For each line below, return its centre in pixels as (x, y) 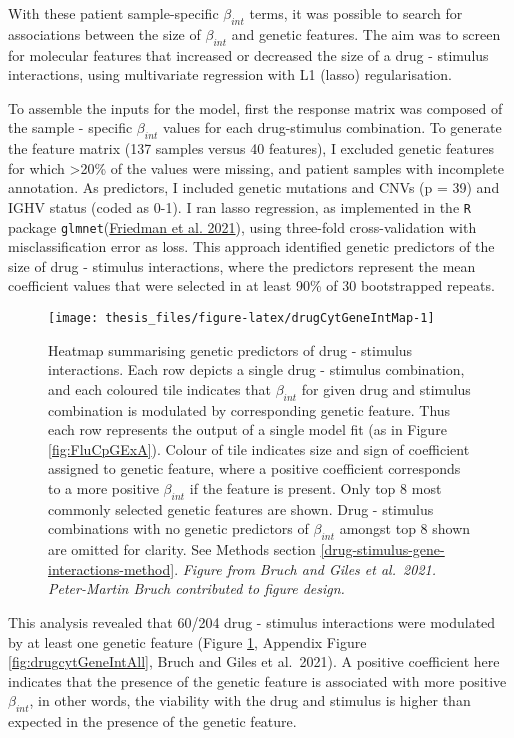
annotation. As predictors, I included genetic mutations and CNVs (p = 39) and (254, 187)
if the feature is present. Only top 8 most (315, 488)
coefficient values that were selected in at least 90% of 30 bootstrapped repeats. (251, 285)
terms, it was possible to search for (356, 13)
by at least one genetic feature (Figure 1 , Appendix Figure (187, 641)
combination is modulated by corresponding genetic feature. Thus (249, 409)
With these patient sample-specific (113, 13)
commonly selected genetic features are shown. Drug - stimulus (241, 508)
